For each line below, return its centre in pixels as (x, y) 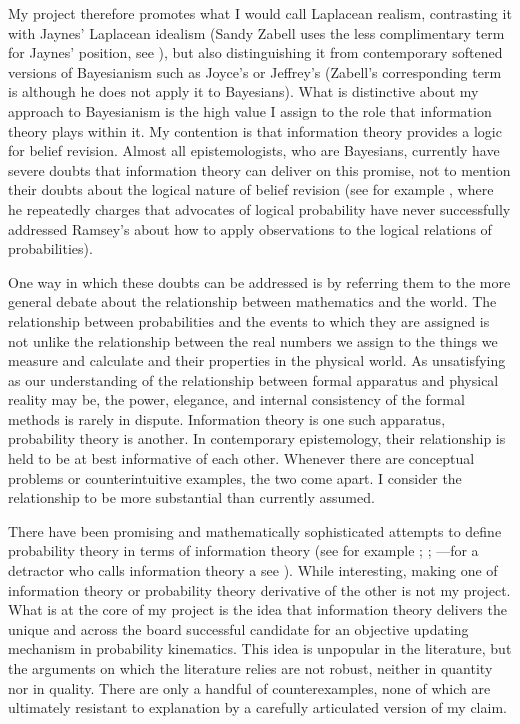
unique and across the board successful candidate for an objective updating (238, 628)
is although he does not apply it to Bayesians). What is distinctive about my (243, 91)
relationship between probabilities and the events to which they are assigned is (249, 320)
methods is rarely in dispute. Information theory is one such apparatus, (227, 418)
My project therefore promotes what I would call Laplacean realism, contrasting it (260, 13)
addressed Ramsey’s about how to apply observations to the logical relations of (250, 228)
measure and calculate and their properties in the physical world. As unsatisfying (257, 360)
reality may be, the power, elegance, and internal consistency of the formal (236, 399)
